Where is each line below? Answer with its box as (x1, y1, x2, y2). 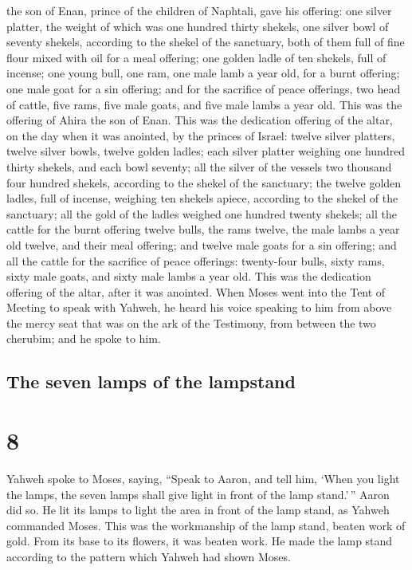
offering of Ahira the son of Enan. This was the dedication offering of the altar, (6, 112, 393, 128)
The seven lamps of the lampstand (6, 369, 296, 394)
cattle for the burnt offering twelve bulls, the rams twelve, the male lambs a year (6, 221, 400, 238)
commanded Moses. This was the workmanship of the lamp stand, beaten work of (6, 517, 406, 533)
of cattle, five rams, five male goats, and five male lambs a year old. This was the (6, 96, 402, 112)
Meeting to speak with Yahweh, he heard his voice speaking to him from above (6, 299, 392, 316)
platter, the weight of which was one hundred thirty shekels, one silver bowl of (6, 18, 389, 34)
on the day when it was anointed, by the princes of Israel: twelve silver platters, (6, 127, 395, 143)
